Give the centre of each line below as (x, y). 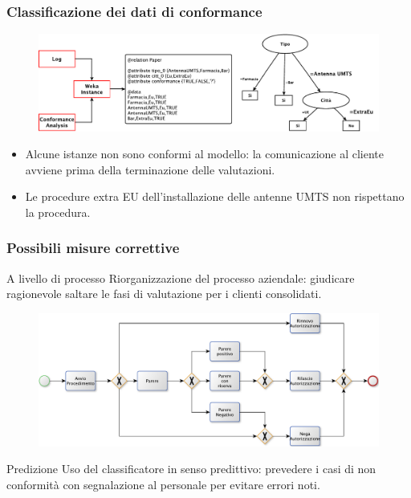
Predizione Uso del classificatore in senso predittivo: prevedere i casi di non (191, 469)
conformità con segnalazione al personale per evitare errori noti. (163, 484)
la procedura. (58, 212)
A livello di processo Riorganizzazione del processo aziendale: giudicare (181, 278)
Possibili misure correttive (93, 248)
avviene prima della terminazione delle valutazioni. (150, 169)
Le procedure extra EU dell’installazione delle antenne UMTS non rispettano (215, 196)
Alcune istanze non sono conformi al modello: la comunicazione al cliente (205, 154)
